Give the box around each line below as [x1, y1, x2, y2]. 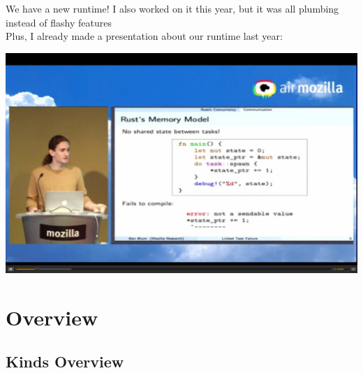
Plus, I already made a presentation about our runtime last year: [6, 29, 283, 43]
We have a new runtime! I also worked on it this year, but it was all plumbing [6, 1, 339, 15]
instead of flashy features [6, 15, 112, 29]
